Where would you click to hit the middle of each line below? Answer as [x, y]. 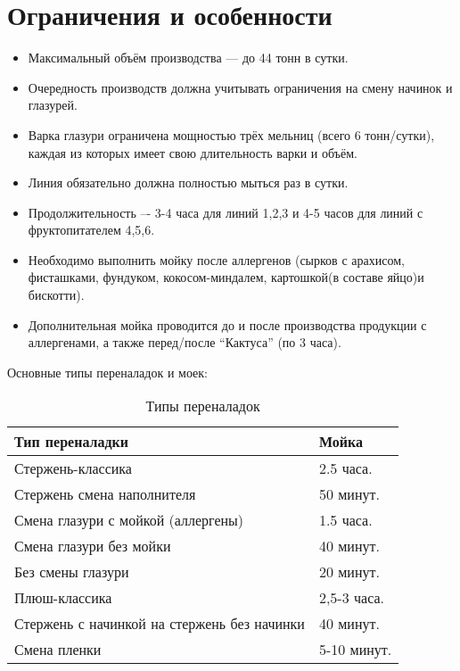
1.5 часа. [345, 520]
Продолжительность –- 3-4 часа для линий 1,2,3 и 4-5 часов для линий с [226, 212]
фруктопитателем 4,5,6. [91, 230]
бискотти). [56, 295]
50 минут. [349, 494]
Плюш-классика [63, 598]
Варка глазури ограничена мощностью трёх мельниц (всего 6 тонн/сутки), [231, 134]
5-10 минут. [355, 650]
